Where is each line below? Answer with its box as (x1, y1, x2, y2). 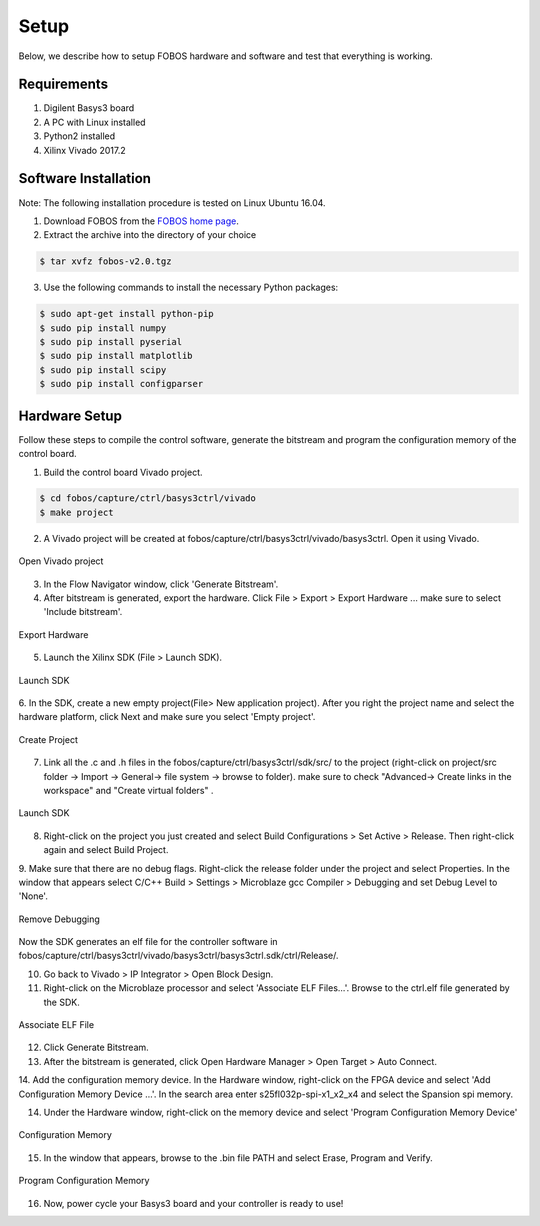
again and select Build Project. (43, 844, 169, 856)
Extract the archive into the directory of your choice (43, 229, 257, 241)
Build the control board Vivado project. (43, 466, 203, 478)
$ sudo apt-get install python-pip (39, 308, 214, 320)
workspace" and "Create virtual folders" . (43, 784, 214, 796)
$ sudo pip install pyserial (39, 336, 183, 348)
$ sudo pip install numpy (39, 322, 167, 334)
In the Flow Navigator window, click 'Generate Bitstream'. (43, 578, 279, 590)
